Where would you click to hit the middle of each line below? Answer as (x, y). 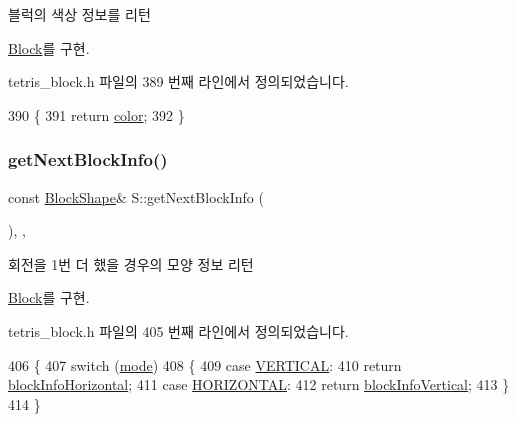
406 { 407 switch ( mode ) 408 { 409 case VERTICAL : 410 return (205, 364)
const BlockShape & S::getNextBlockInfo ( (136, 196)
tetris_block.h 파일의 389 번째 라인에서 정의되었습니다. (178, 81)
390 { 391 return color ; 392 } (96, 114)
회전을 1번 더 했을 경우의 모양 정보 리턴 (131, 263)
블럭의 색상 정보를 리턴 (79, 14)
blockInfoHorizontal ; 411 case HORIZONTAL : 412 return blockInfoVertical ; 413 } (259, 384)
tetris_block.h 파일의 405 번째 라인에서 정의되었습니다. (178, 330)
